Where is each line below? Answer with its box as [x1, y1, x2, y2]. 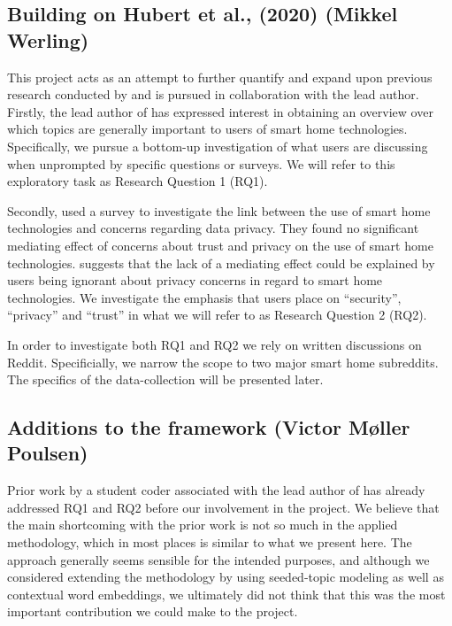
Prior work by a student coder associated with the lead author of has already [7, 481, 425, 499]
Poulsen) [7, 439, 88, 467]
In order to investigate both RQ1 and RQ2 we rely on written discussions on [7, 335, 422, 353]
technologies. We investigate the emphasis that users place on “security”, [7, 288, 402, 306]
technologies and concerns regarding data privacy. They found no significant [7, 219, 419, 237]
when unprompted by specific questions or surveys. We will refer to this [7, 154, 395, 173]
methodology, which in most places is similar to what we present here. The [7, 533, 412, 552]
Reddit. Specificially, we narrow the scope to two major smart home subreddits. [7, 352, 439, 371]
